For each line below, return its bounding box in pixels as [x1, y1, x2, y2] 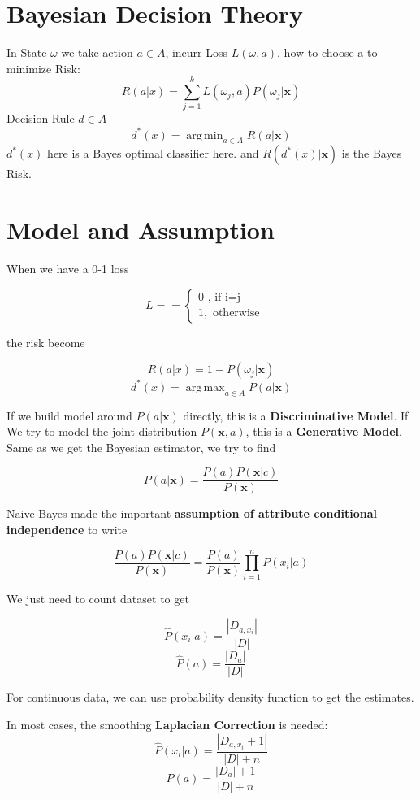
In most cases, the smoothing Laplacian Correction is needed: [6, 715, 328, 733]
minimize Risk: [6, 59, 80, 76]
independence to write [6, 520, 128, 537]
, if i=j [207, 292, 241, 304]
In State [6, 44, 47, 61]
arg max [185, 381, 225, 393]
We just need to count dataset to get [6, 589, 189, 607]
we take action [61, 44, 133, 61]
